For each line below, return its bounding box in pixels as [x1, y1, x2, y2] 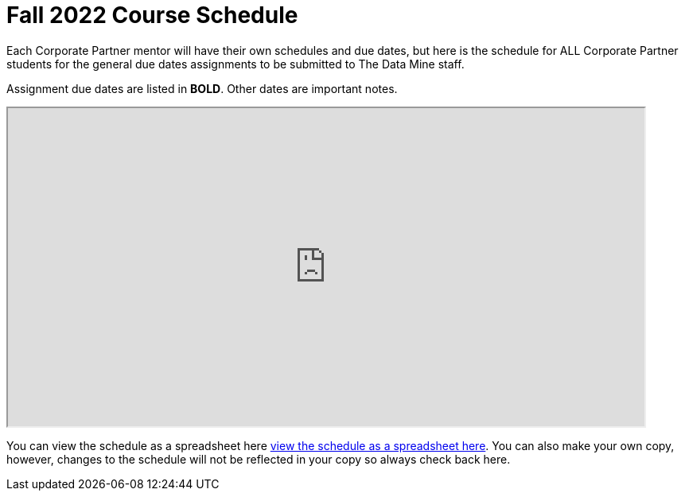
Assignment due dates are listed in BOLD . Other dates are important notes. [6, 81, 398, 95]
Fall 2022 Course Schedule [6, 2, 298, 29]
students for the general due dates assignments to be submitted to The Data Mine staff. [6, 56, 465, 71]
